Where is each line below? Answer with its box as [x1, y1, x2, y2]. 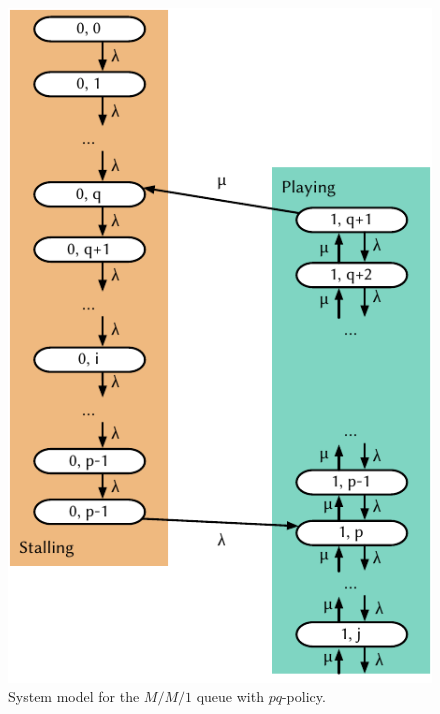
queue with [196, 686, 264, 707]
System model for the [8, 686, 140, 707]
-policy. [281, 686, 326, 707]
